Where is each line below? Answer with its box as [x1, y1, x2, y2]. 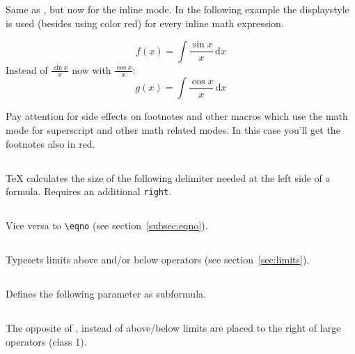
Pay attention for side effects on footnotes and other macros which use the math [6, 109, 348, 123]
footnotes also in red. [6, 136, 95, 151]
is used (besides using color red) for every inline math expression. [6, 15, 284, 30]
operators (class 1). [6, 334, 87, 348]
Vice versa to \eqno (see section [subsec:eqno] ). [6, 218, 208, 233]
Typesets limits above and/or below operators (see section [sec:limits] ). [6, 252, 310, 267]
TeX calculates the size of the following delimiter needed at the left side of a [6, 170, 331, 185]
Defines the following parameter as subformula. [6, 286, 206, 301]
